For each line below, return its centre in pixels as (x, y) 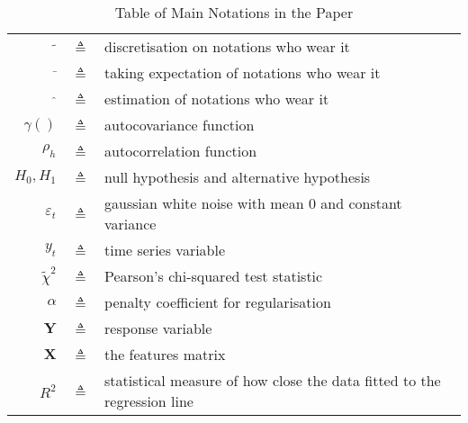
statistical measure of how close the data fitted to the (273, 380)
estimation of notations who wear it (217, 99)
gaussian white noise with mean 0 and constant (253, 203)
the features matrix (165, 354)
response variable (158, 328)
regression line (149, 401)
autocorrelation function (181, 151)
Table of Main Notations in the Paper (234, 12)
